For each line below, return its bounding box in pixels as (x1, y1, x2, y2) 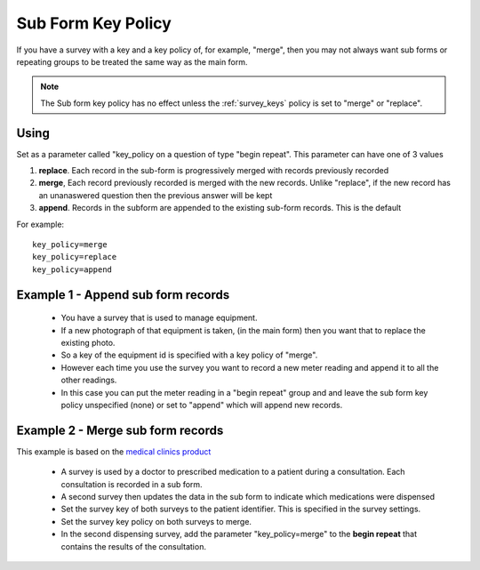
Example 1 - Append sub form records (16, 287, 230, 302)
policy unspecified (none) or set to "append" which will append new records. (60, 399, 343, 410)
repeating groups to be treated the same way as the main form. (16, 56, 248, 67)
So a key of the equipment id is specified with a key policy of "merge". (60, 349, 318, 360)
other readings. (60, 374, 117, 386)
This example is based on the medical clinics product (16, 446, 212, 457)
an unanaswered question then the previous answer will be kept (38, 189, 273, 200)
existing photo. (60, 337, 116, 348)
